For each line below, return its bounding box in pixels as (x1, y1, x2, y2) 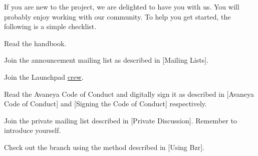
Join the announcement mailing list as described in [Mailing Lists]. (4, 55, 209, 65)
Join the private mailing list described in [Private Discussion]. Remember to (4, 115, 237, 125)
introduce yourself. (4, 125, 61, 135)
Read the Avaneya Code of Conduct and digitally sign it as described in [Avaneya (4, 88, 254, 99)
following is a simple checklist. (4, 21, 97, 32)
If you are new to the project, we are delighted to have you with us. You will (4, 2, 239, 12)
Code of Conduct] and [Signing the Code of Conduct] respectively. (4, 98, 207, 109)
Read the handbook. (4, 38, 67, 48)
